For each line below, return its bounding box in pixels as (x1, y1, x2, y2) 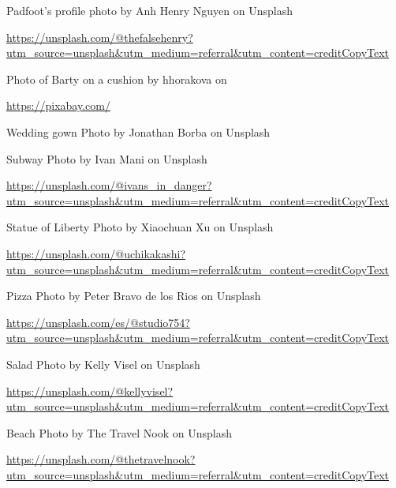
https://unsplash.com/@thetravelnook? (6, 451, 196, 467)
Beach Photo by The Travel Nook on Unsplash (6, 424, 233, 441)
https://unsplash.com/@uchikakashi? (6, 245, 186, 261)
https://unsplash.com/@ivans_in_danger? (6, 177, 212, 193)
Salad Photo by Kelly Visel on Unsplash (6, 355, 200, 372)
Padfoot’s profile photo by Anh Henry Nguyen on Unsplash (6, 2, 293, 18)
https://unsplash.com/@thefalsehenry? (6, 28, 193, 45)
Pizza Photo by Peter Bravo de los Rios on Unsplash (6, 287, 261, 304)
